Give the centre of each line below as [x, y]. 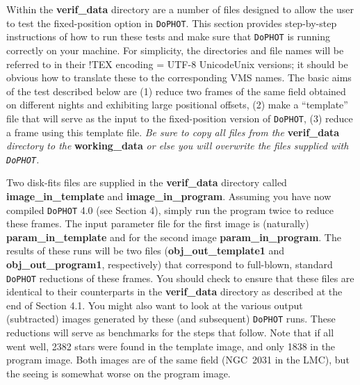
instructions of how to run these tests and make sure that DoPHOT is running [168, 36]
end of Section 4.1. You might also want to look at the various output [155, 305]
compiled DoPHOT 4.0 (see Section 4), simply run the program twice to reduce [170, 210]
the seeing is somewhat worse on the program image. [118, 373]
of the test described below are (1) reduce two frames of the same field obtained [176, 91]
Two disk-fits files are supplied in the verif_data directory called [147, 182]
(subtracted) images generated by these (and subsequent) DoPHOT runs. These [171, 319]
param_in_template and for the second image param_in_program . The [174, 237]
